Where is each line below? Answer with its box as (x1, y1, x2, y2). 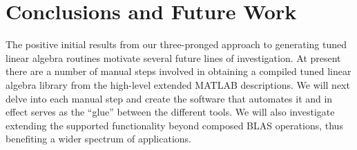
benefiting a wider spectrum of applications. (6, 131, 191, 146)
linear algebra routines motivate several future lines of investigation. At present (6, 50, 341, 65)
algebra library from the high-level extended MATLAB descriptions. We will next (6, 77, 350, 92)
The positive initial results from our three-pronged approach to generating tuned (6, 37, 347, 52)
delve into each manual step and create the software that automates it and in (6, 91, 333, 105)
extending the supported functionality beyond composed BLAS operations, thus (6, 118, 343, 132)
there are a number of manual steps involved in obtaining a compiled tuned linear (6, 64, 351, 78)
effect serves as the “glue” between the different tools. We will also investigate (6, 105, 335, 119)
